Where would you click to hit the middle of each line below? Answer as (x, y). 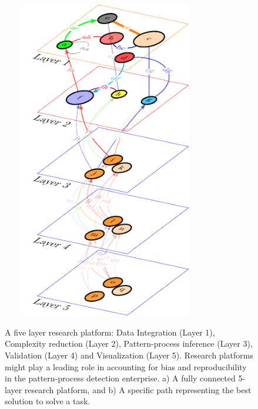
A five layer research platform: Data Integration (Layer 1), (110, 332)
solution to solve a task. (48, 401)
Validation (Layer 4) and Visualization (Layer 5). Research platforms (129, 355)
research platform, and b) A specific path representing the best (138, 389)
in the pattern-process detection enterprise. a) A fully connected (120, 378)
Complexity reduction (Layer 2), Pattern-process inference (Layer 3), (129, 343)
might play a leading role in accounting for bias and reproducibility (126, 366)
